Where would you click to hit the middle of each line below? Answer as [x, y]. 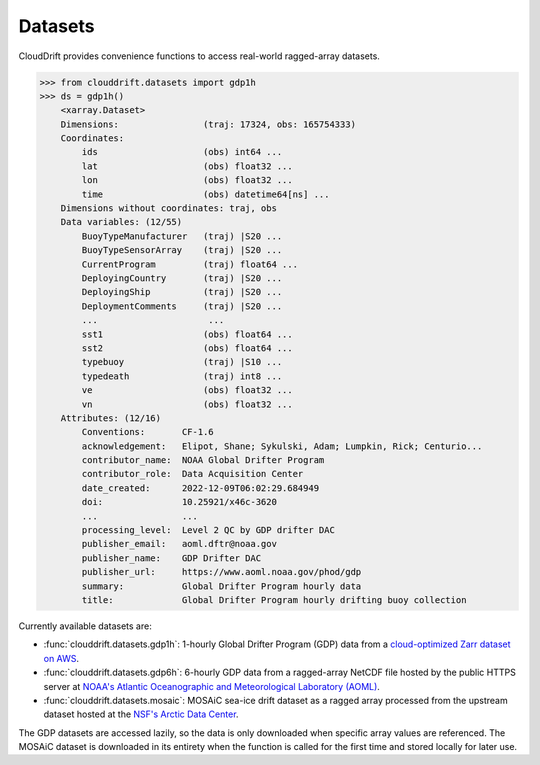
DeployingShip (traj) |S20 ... [182, 292]
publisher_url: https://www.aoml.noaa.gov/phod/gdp [221, 572]
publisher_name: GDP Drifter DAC [171, 558]
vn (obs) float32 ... [187, 404]
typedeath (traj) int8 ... [182, 376]
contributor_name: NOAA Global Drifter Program [203, 460]
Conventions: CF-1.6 [147, 432]
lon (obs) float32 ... [187, 180]
